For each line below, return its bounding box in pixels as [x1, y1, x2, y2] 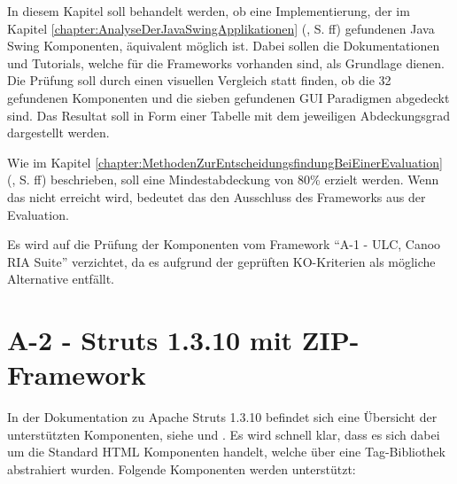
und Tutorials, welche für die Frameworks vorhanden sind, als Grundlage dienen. [7, 53, 445, 72]
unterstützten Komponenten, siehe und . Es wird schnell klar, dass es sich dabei [7, 425, 440, 443]
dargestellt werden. [7, 123, 110, 142]
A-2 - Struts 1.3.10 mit [7, 322, 293, 358]
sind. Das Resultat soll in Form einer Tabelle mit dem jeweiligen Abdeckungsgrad [7, 105, 451, 124]
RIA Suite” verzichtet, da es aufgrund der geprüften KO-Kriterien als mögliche [7, 252, 436, 270]
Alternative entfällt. [7, 269, 115, 288]
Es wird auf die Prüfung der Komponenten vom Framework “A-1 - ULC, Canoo [7, 235, 441, 254]
